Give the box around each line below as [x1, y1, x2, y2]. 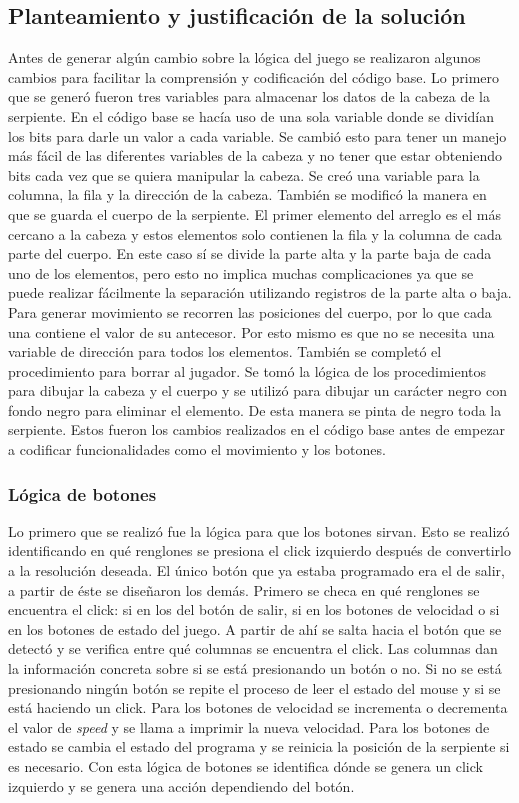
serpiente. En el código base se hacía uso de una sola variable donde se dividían [8, 105, 495, 126]
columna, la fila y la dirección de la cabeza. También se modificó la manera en [8, 184, 487, 205]
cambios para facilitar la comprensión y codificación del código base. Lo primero [8, 66, 500, 87]
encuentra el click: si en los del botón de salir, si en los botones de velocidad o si [8, 599, 500, 620]
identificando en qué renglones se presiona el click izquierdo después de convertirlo [8, 540, 512, 561]
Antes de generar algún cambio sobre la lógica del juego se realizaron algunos [8, 47, 481, 68]
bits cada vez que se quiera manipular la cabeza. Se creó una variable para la [8, 164, 480, 185]
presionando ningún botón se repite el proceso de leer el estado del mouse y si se [8, 677, 501, 698]
